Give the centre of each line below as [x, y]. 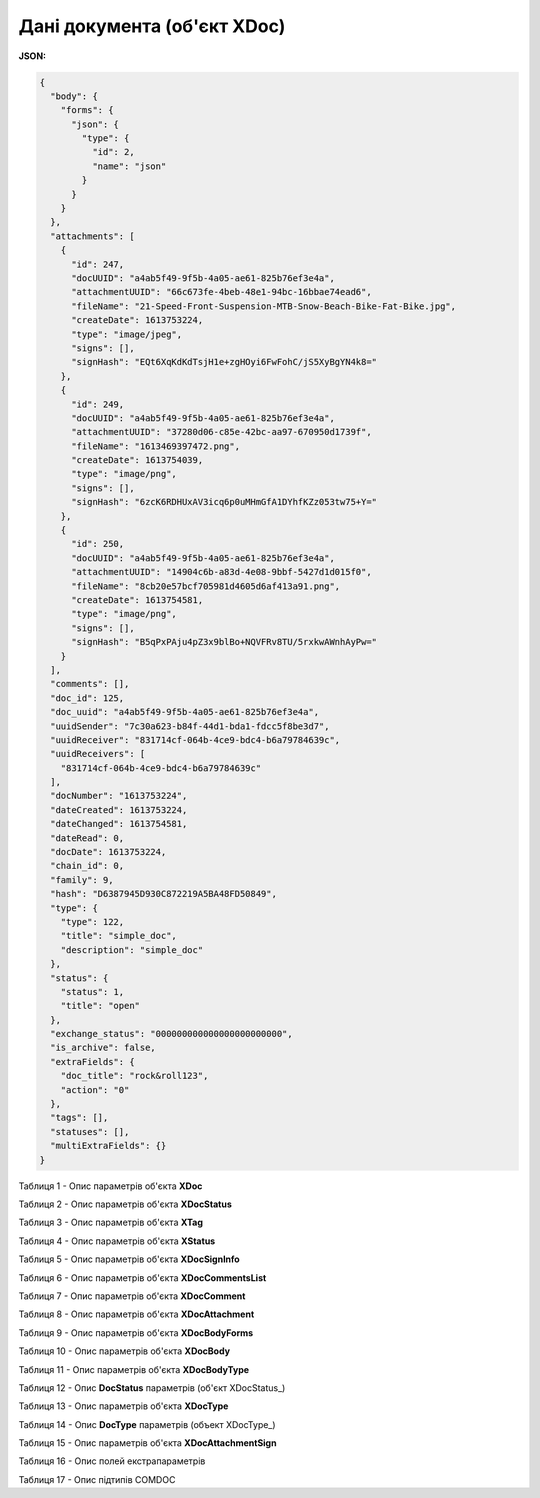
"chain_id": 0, [87, 866]
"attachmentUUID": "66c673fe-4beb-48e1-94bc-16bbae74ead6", [221, 292]
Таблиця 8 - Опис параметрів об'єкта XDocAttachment [136, 1314]
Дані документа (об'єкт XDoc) [152, 26]
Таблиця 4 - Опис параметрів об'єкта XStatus [117, 1241]
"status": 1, [92, 991]
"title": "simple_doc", [118, 936]
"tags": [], [79, 1118]
